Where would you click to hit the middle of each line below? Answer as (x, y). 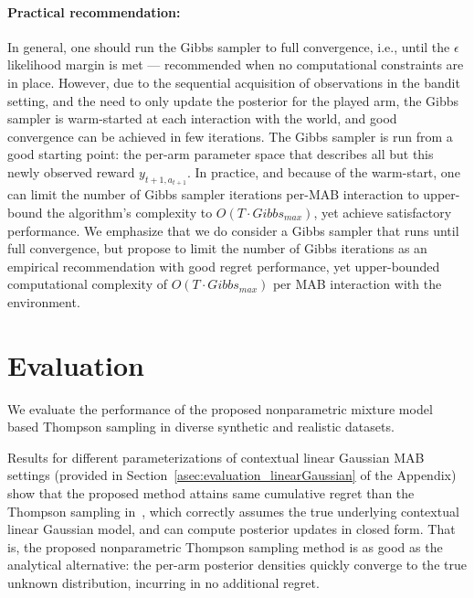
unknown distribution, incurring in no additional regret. (163, 583)
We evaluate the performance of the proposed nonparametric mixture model (220, 408)
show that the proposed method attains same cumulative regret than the (211, 493)
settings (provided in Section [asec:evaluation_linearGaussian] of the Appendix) (232, 475)
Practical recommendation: (94, 11)
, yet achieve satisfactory (383, 212)
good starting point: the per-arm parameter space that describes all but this (221, 154)
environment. (44, 301)
